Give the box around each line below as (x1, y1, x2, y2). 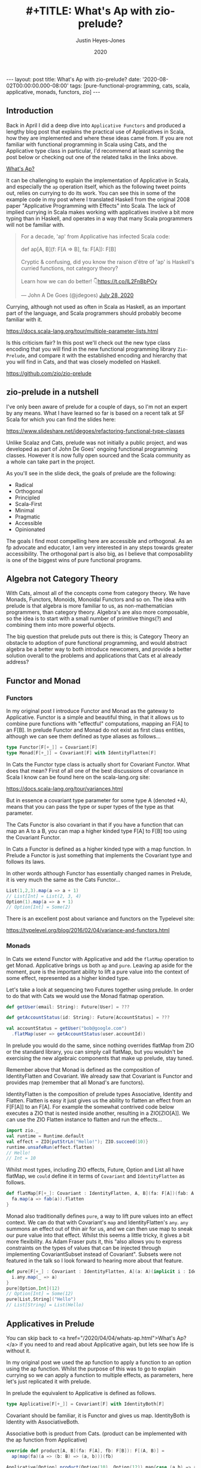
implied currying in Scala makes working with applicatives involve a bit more (6, 208, 194, 216)
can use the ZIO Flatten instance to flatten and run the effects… (6, 1116, 163, 1123)
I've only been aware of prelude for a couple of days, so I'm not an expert (6, 403, 187, 410)
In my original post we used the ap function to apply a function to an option (6, 1358, 191, 1366)
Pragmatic (14, 513, 41, 520)
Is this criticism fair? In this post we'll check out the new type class (6, 339, 170, 346)
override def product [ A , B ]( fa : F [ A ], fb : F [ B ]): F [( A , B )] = (6, 1448, 165, 1454)
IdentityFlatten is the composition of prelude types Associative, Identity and (6, 1091, 193, 1098)
